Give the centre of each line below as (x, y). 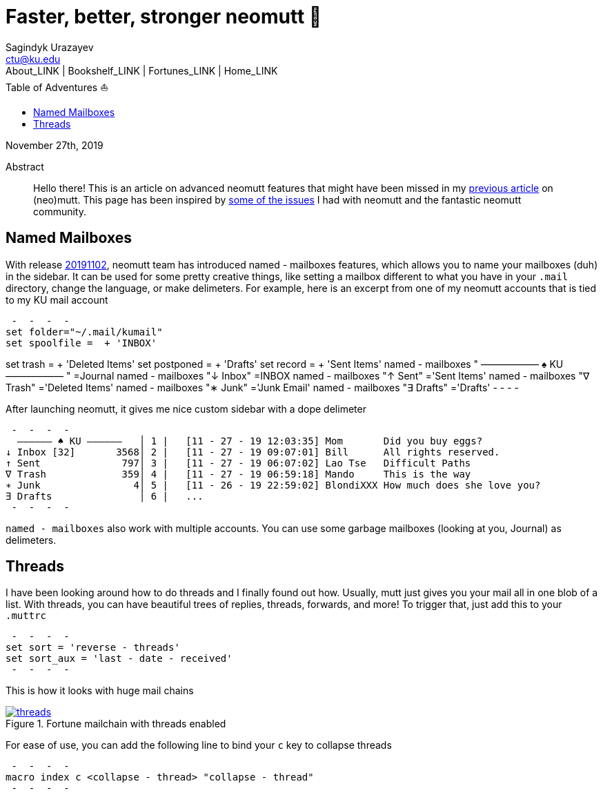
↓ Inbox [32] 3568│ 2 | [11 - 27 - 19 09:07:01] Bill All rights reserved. (253, 452)
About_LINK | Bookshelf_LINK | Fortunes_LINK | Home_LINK (142, 70)
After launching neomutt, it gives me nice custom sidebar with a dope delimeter (186, 409)
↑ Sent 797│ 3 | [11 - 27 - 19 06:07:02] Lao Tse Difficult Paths (238, 463)
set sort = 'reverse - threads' (93, 648)
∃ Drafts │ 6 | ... (105, 496)
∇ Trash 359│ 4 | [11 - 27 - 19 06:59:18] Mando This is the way (238, 474)
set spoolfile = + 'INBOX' (81, 343)
